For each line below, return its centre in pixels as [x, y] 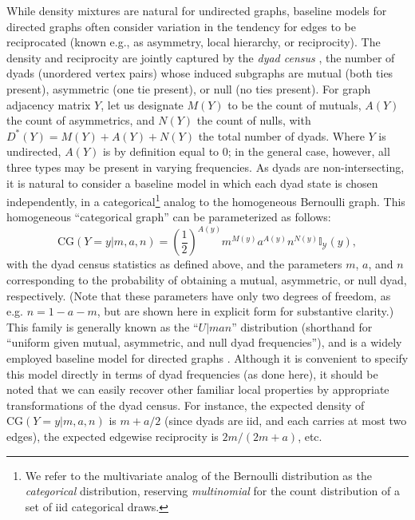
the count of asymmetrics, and [81, 120]
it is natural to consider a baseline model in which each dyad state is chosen [192, 183]
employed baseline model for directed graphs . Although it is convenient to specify [207, 357]
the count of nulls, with [254, 120]
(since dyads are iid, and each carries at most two [285, 421]
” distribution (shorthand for [302, 326]
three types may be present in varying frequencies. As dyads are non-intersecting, [206, 167]
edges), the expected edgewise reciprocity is [113, 436]
